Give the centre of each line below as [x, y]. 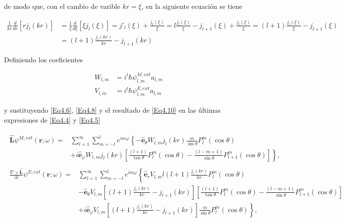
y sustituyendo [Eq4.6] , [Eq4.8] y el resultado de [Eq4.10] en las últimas [112, 110]
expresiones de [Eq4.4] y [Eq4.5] [52, 119]
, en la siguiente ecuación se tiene [192, 6]
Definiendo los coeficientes [44, 59]
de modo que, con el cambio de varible [62, 6]
